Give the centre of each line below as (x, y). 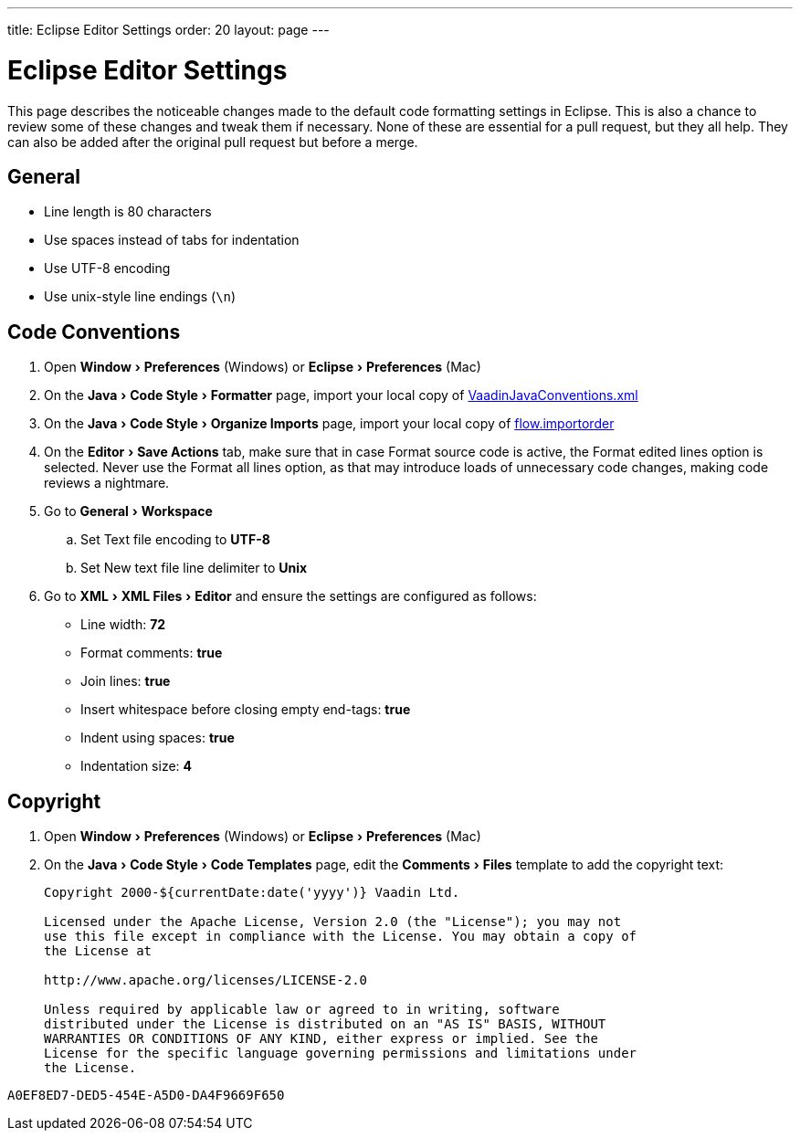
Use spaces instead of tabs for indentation (172, 240)
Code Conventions (94, 332)
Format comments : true (152, 653)
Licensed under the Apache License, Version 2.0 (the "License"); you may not (333, 922)
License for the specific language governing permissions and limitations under (341, 1054)
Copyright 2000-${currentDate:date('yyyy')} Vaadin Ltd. (252, 893)
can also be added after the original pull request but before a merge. (213, 142)
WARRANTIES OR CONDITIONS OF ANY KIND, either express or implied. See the (321, 1039)
